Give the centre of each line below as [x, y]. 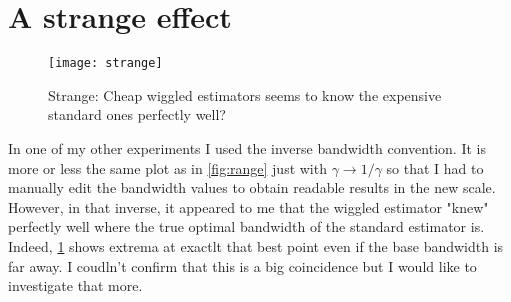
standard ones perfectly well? [137, 114]
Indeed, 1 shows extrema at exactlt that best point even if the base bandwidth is [256, 245]
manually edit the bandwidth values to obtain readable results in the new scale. [252, 187]
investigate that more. [75, 285]
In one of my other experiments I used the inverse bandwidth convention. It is [247, 147]
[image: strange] [105, 63]
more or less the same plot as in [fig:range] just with [167, 167]
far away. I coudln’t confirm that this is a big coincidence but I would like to [242, 265]
